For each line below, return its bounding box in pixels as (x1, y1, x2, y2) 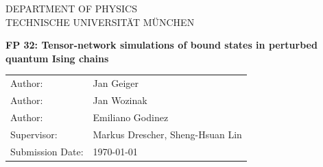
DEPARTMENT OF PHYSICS (5, 1, 137, 15)
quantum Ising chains (5, 51, 109, 65)
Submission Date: (10, 144, 84, 158)
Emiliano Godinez (93, 110, 169, 124)
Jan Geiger (93, 76, 139, 90)
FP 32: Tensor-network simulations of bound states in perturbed (5, 38, 318, 52)
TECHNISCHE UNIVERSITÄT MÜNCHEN (5, 14, 195, 29)
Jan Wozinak (93, 92, 147, 107)
